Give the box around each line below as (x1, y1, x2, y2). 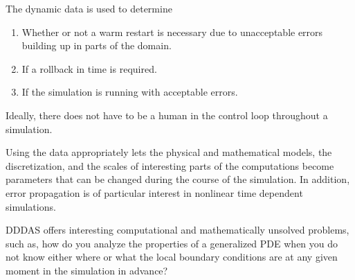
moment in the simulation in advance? (6, 263, 168, 277)
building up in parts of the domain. (21, 38, 172, 53)
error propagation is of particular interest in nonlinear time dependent (6, 185, 303, 200)
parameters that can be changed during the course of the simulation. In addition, (6, 172, 350, 186)
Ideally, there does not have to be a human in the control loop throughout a (6, 107, 328, 122)
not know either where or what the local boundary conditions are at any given (6, 250, 338, 264)
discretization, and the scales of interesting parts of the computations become (6, 158, 334, 173)
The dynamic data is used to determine (6, 1, 172, 15)
